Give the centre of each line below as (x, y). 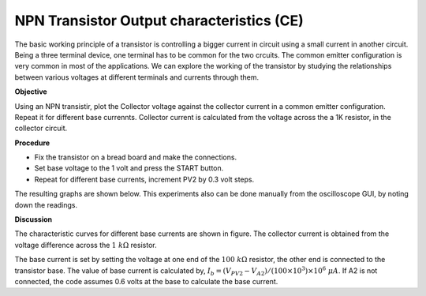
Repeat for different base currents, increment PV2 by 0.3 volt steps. (144, 179)
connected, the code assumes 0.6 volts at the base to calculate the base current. (146, 281)
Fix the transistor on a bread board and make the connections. (135, 157)
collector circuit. (41, 128)
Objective (31, 92)
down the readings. (46, 204)
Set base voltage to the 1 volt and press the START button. (129, 168)
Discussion (34, 219)
